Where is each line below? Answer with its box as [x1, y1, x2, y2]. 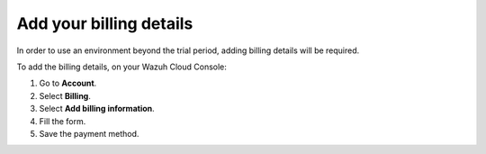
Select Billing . [39, 90, 92, 101]
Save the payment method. [39, 128, 139, 139]
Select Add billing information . [39, 104, 155, 114]
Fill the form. [39, 115, 86, 126]
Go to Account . [39, 77, 97, 89]
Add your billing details [16, 14, 193, 33]
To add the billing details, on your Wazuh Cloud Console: [16, 61, 227, 72]
